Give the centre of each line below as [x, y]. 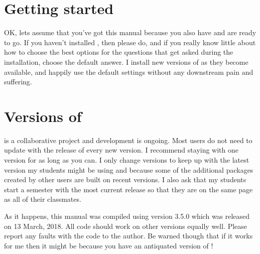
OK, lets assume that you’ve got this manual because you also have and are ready [130, 32]
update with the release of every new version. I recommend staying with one [121, 150]
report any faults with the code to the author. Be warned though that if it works [128, 236]
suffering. [18, 82]
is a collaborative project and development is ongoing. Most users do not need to [128, 140]
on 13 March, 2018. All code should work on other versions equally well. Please [126, 226]
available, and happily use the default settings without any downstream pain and [129, 72]
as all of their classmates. [43, 199]
